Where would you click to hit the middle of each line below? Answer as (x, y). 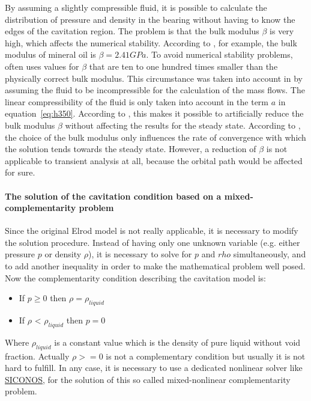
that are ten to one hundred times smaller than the (183, 66)
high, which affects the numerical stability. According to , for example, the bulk (151, 42)
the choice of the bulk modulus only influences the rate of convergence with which (155, 137)
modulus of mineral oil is (50, 54)
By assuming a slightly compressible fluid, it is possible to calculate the (136, 7)
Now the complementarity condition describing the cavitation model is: (136, 277)
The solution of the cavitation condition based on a (113, 196)
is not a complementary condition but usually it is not (206, 356)
